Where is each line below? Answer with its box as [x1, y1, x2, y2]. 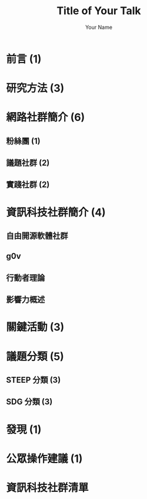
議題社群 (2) [6, 158, 50, 168]
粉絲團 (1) [6, 136, 41, 146]
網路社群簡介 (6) [6, 111, 85, 124]
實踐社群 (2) [6, 180, 50, 190]
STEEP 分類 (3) [6, 375, 61, 385]
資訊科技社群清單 [6, 481, 89, 494]
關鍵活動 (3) [6, 320, 65, 334]
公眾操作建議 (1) [6, 452, 83, 465]
